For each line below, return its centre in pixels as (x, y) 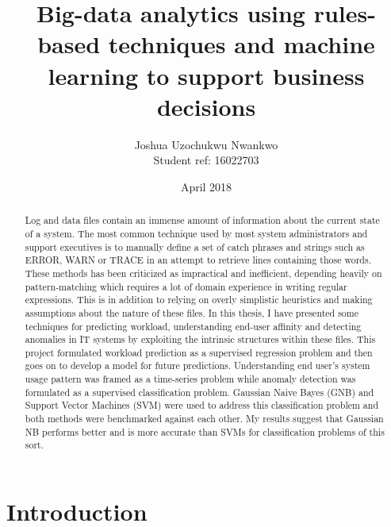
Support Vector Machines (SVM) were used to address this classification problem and (202, 405)
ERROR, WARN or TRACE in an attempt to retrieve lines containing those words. (198, 260)
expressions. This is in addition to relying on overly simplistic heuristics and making (199, 300)
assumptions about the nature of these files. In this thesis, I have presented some (192, 312)
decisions (206, 106)
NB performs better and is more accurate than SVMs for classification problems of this (205, 431)
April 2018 (206, 186)
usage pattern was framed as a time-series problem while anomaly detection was (190, 379)
